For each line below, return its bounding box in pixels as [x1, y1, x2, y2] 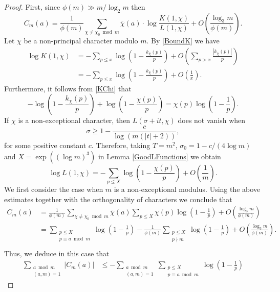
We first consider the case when [4, 183, 103, 194]
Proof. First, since [4, 2, 60, 12]
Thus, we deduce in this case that [4, 248, 110, 258]
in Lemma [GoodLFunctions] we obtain [98, 151, 221, 161]
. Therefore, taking [91, 139, 150, 150]
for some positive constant [4, 139, 87, 150]
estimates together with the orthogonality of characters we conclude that [4, 193, 232, 204]
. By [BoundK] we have [146, 35, 220, 46]
